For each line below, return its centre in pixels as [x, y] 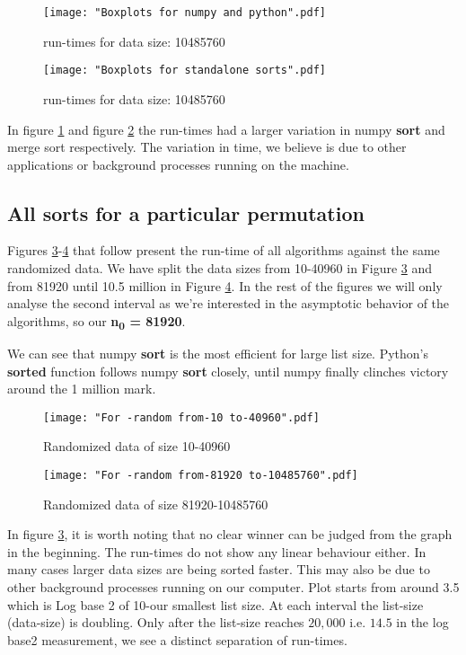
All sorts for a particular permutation [186, 212]
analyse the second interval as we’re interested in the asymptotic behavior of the [229, 303]
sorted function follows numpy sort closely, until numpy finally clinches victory [228, 371]
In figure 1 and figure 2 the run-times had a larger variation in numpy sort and [226, 129]
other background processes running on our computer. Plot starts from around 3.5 [233, 587]
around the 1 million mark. [82, 389]
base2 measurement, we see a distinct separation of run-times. [177, 639]
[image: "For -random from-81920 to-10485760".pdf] [201, 476]
